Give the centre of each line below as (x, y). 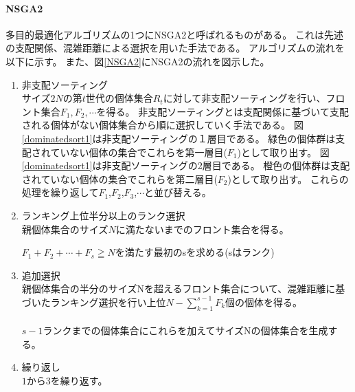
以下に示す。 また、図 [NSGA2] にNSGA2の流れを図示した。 (138, 61)
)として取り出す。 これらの (288, 178)
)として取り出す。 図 (283, 152)
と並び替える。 (178, 192)
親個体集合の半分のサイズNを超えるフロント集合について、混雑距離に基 (183, 288)
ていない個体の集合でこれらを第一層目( (139, 152)
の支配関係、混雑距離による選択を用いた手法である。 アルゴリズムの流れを (175, 48)
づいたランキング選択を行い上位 (94, 302)
